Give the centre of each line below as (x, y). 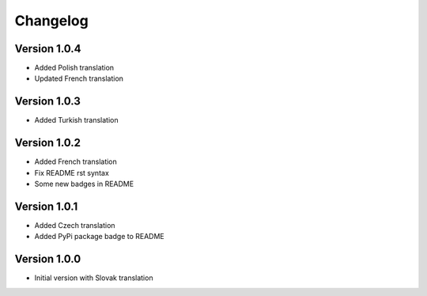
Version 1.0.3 (47, 102)
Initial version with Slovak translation (94, 278)
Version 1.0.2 (48, 143)
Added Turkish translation (76, 120)
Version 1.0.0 (48, 259)
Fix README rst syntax (72, 173)
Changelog (51, 21)
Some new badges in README (84, 184)
